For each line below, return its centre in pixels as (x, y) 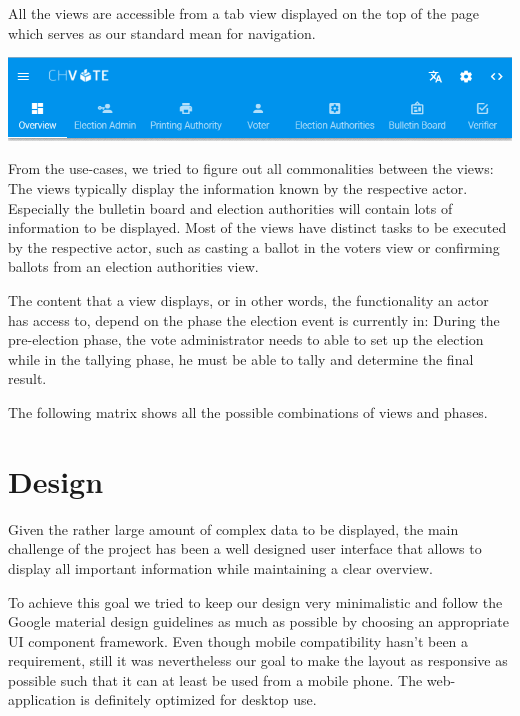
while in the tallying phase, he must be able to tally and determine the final (241, 358)
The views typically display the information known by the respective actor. (238, 188)
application (42, 699)
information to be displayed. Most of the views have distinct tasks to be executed (257, 227)
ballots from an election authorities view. (133, 266)
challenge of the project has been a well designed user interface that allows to (245, 548)
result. (27, 378)
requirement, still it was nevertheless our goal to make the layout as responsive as (258, 660)
